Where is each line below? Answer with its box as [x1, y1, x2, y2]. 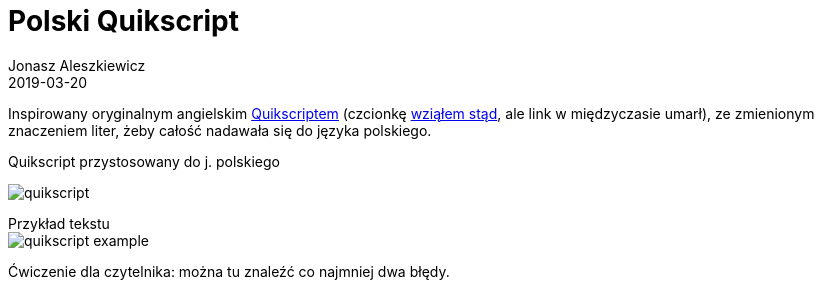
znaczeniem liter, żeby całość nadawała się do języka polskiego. [8, 121, 432, 139]
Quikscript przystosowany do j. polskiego [8, 152, 280, 170]
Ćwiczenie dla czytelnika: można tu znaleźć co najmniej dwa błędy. [8, 262, 450, 280]
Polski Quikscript [8, 4, 239, 38]
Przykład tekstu [8, 214, 110, 232]
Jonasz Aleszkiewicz [8, 56, 146, 74]
